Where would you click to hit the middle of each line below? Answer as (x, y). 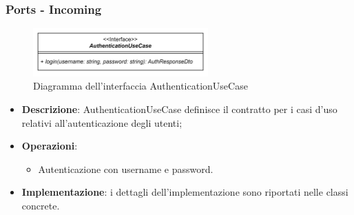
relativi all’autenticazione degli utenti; (102, 122)
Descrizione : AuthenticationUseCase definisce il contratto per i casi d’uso (179, 109)
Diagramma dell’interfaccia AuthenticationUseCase (140, 86)
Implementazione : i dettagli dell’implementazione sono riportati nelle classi (185, 192)
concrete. (41, 205)
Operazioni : (50, 146)
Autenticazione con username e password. (126, 168)
